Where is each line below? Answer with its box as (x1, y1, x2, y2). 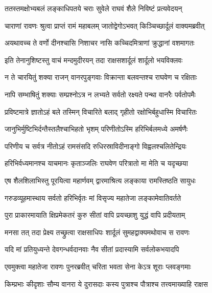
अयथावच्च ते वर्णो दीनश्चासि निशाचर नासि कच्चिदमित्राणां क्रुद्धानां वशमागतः (5, 37, 195, 48)
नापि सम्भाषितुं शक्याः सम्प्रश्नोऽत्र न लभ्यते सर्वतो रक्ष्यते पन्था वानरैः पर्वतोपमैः (5, 89, 196, 99)
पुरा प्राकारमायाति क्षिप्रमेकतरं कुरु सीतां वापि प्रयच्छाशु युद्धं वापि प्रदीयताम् (5, 210, 185, 220)
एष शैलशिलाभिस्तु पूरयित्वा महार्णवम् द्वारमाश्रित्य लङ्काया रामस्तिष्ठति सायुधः (5, 175, 196, 185)
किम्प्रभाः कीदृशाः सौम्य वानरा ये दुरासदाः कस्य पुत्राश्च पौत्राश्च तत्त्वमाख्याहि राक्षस (5, 278, 208, 289)
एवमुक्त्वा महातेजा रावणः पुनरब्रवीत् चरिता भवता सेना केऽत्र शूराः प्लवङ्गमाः (5, 261, 191, 271)
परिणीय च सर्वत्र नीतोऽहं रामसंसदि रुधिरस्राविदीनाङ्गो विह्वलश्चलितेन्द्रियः (5, 140, 186, 151)
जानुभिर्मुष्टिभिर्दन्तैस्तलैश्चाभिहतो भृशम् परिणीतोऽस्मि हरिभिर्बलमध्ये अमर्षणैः (5, 123, 188, 134)
